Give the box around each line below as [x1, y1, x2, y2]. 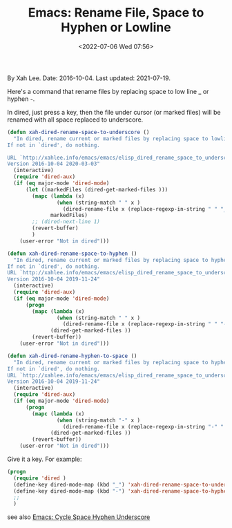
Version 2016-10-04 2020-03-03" [7, 160, 100, 167]
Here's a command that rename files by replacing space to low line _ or [7, 87, 209, 95]
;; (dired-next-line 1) [32, 218, 100, 225]
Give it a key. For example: [7, 455, 82, 464]
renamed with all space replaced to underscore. [7, 115, 144, 124]
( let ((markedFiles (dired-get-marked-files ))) [25, 186, 168, 193]
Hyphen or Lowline [61, 19, 171, 35]
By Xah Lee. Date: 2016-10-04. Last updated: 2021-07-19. [7, 74, 171, 82]
